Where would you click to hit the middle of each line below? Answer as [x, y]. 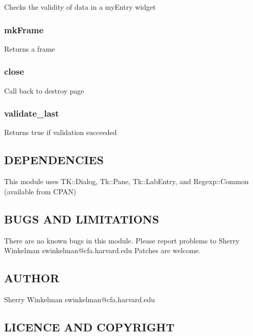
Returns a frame [30, 48]
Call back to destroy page [44, 90]
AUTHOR [32, 278]
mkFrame [24, 29]
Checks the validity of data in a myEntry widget [80, 7]
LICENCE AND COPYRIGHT [89, 327]
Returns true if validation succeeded [61, 132]
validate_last [32, 113]
